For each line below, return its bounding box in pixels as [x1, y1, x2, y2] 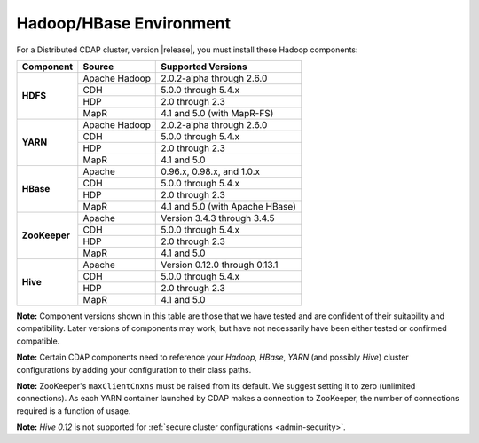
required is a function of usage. [16, 405, 131, 416]
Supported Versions [161, 60, 247, 73]
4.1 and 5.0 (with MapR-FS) [161, 107, 274, 119]
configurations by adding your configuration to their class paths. [16, 364, 252, 375]
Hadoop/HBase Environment [16, 13, 231, 33]
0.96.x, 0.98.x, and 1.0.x [161, 165, 261, 178]
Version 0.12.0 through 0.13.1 [161, 258, 279, 271]
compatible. [16, 336, 60, 346]
